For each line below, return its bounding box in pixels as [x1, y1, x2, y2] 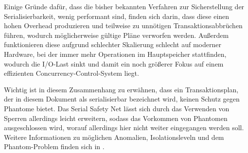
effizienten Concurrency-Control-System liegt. [4, 68, 139, 78]
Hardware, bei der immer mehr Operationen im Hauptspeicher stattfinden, [4, 49, 227, 59]
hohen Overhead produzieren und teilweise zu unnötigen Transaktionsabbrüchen [4, 20, 243, 31]
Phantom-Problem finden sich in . [4, 141, 105, 152]
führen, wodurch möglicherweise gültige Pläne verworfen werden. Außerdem [4, 30, 229, 40]
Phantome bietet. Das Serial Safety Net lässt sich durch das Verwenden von [4, 103, 230, 113]
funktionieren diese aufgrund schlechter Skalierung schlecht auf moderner [4, 39, 221, 50]
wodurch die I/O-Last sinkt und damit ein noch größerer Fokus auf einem [4, 58, 224, 68]
